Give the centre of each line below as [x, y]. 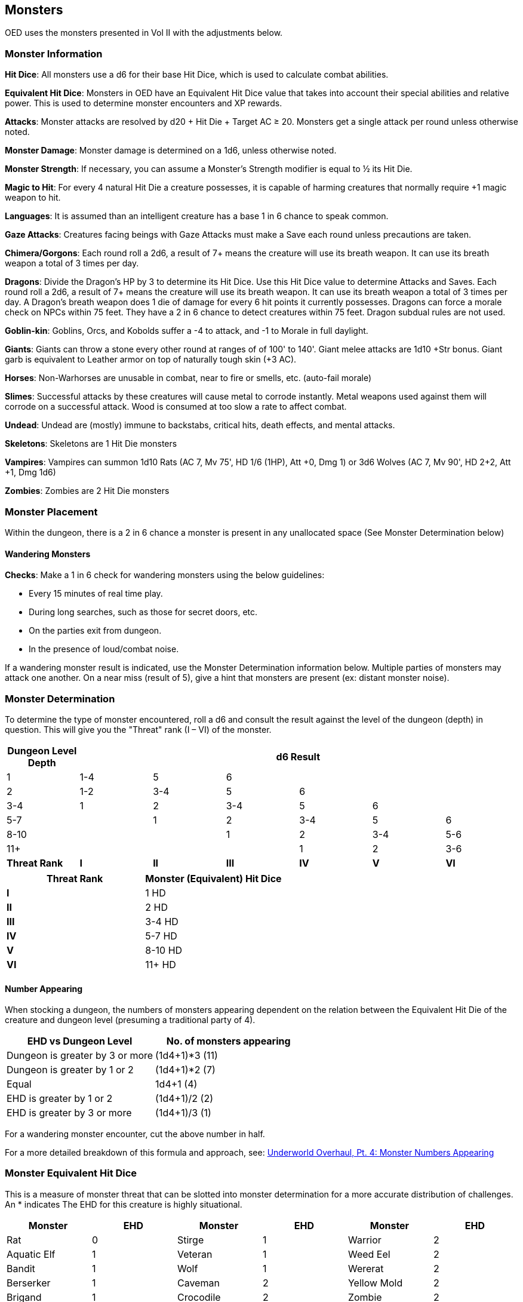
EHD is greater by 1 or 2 [60, 1099]
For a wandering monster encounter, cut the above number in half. [135, 1134]
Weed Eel [369, 1254]
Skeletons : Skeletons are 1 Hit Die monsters [91, 444]
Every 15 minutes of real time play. [96, 594]
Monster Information [54, 53]
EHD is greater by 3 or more [69, 1113]
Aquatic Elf [31, 1254]
